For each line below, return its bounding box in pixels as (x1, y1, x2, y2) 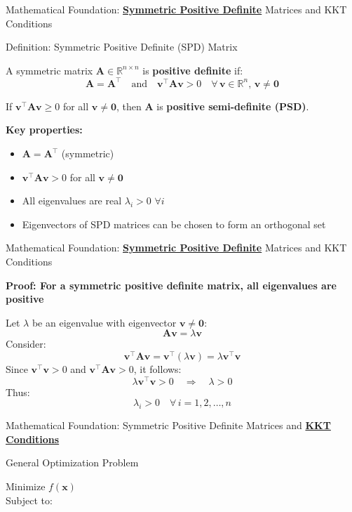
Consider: (6, 336, 46, 351)
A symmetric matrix (6, 63, 93, 77)
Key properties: (6, 122, 83, 137)
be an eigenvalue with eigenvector (32, 315, 177, 329)
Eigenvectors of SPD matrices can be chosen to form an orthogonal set (22, 216, 326, 231)
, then (116, 98, 142, 113)
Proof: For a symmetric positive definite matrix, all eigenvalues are (6, 277, 337, 292)
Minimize (6, 478, 46, 493)
